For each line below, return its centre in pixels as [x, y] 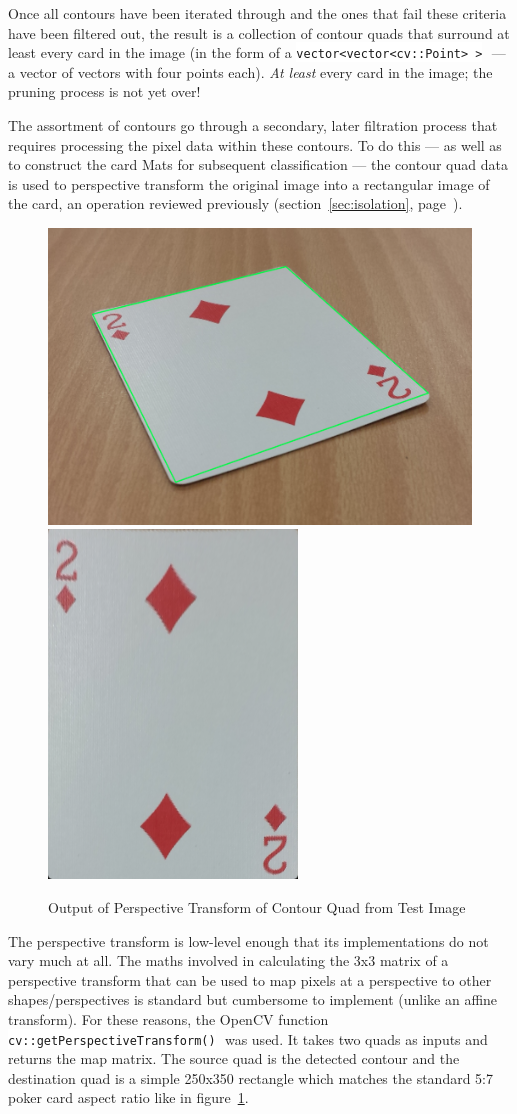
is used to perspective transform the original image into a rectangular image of [249, 183]
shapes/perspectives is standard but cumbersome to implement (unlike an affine [253, 999]
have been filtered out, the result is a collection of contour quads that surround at [259, 32]
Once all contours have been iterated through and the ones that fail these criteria [257, 13]
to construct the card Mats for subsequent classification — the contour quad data [258, 164]
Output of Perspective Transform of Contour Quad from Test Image [257, 906]
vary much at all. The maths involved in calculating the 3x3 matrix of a [228, 960]
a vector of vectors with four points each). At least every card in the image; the [250, 71]
